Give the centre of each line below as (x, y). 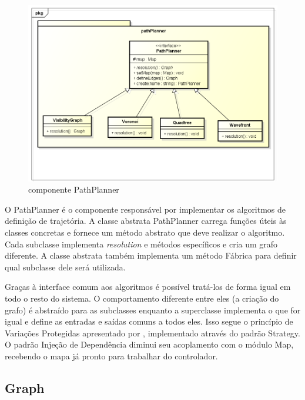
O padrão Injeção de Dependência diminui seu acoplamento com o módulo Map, (149, 344)
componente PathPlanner (74, 189)
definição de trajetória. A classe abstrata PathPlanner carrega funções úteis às (146, 221)
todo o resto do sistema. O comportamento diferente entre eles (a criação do (142, 298)
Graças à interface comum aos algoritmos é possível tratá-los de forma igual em (148, 287)
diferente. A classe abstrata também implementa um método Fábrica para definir (151, 255)
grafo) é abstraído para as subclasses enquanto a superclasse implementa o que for (153, 310)
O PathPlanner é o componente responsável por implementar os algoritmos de (145, 209)
